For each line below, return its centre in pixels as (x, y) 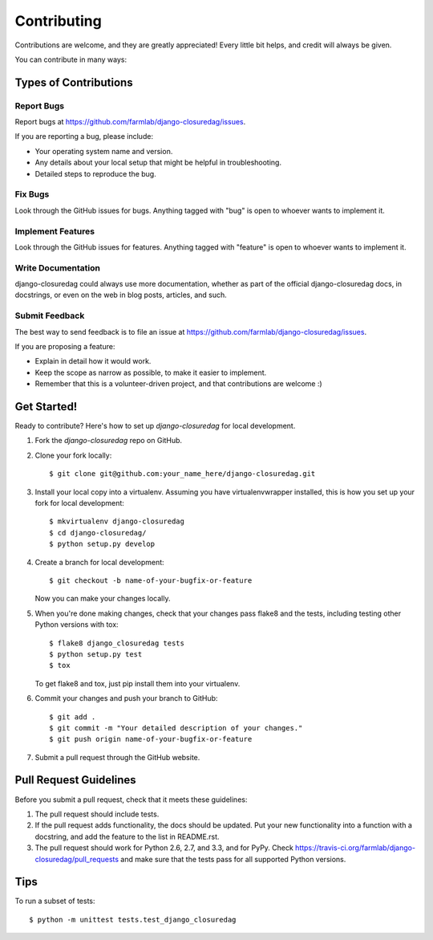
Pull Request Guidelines (75, 780)
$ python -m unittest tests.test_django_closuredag (133, 920)
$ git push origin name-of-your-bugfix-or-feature (151, 739)
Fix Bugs (32, 194)
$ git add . (73, 717)
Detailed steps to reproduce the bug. (95, 173)
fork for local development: (79, 503)
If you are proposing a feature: (65, 346)
